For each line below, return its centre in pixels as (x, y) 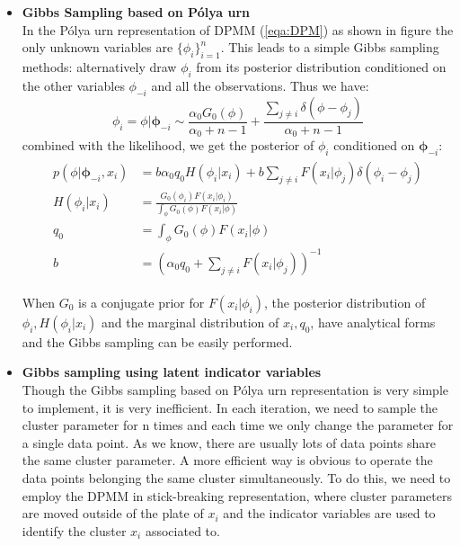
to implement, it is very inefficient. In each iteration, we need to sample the (230, 407)
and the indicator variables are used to (329, 513)
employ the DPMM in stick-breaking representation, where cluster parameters (237, 495)
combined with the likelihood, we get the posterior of (168, 145)
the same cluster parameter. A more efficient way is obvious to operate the (227, 460)
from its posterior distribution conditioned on (321, 66)
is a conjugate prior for (142, 302)
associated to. (182, 530)
